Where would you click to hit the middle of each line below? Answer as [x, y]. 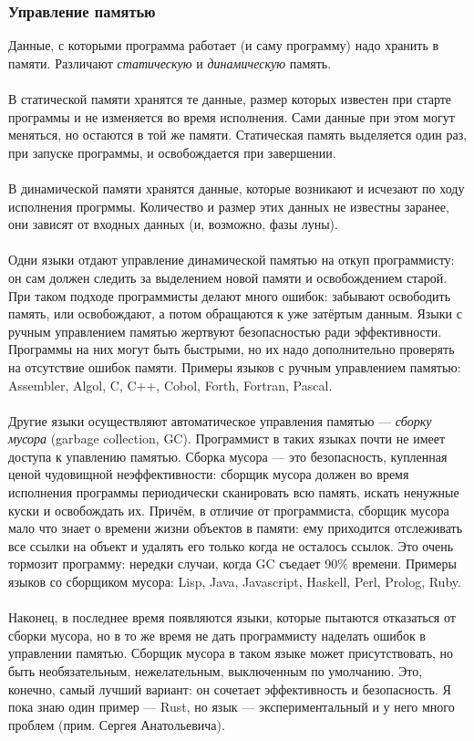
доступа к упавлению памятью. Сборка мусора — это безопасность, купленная [228, 456]
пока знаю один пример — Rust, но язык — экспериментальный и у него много [232, 707]
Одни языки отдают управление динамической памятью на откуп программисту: [232, 260]
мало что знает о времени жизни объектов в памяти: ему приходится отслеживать [236, 528]
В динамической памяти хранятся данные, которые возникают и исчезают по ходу [237, 188]
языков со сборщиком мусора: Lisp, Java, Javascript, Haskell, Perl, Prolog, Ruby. [235, 582]
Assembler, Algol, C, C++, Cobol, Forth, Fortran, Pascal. [170, 385]
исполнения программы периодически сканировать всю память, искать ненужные [234, 492]
